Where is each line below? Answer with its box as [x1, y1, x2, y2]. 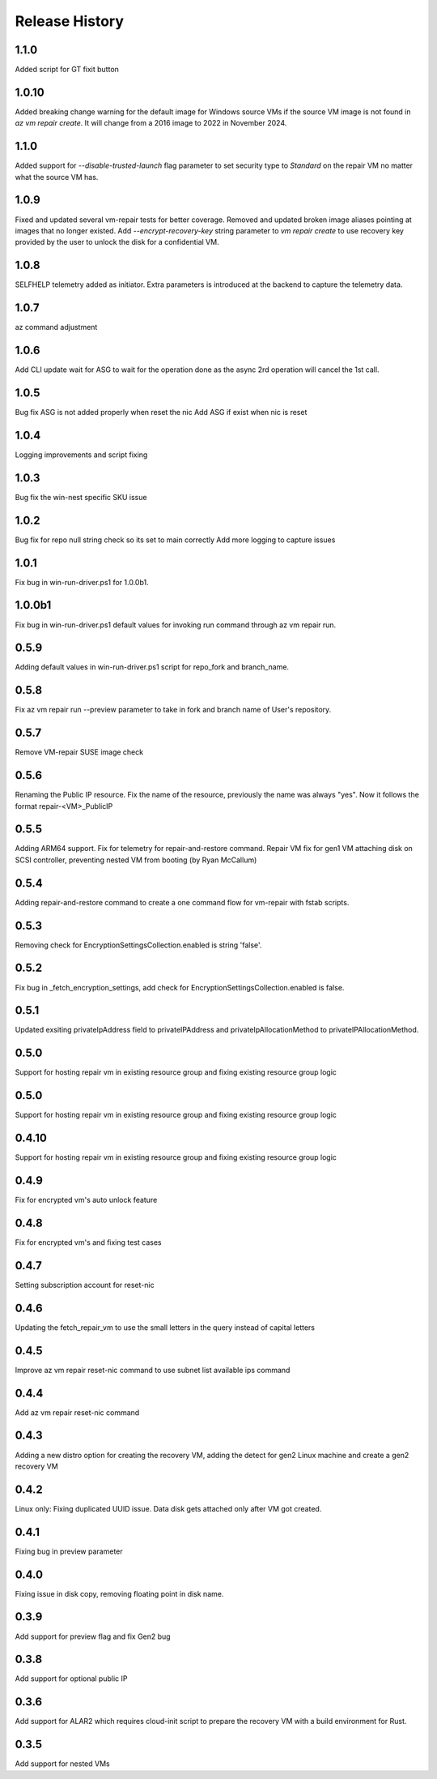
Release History [15, 12, 125, 30]
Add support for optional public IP [15, 1674, 128, 1683]
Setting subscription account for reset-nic [15, 1280, 155, 1289]
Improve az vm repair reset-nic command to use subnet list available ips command [15, 1365, 291, 1375]
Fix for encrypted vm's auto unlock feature [15, 1195, 158, 1205]
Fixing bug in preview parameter [15, 1546, 123, 1556]
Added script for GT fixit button [15, 65, 119, 75]
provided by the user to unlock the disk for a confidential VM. [15, 237, 219, 247]
